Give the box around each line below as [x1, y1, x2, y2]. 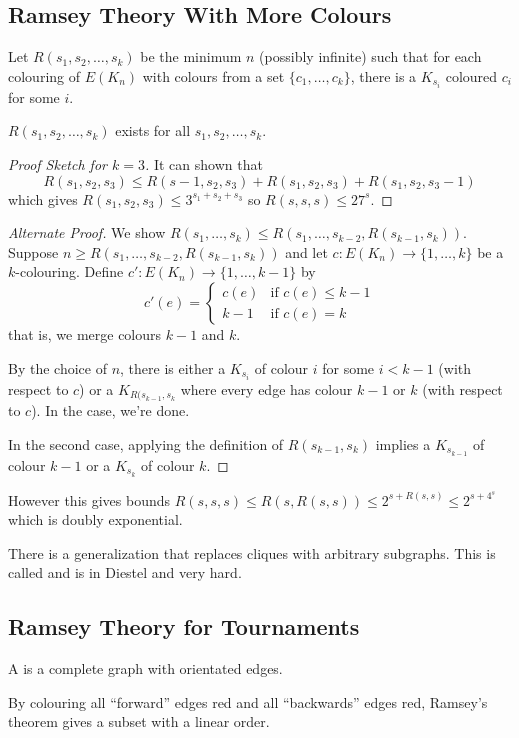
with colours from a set [142, 65, 285, 86]
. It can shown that [144, 154, 263, 175]
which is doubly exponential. [8, 509, 183, 530]
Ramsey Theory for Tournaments [8, 611, 360, 642]
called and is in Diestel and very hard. [8, 562, 242, 583]
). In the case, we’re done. [31, 400, 190, 421]
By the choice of [8, 357, 107, 378]
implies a [375, 433, 431, 454]
